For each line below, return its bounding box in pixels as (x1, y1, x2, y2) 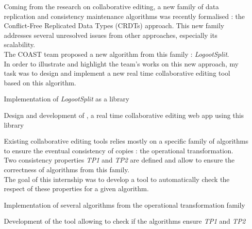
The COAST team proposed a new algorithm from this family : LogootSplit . (4, 49, 229, 59)
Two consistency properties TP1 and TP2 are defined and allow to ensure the (4, 155, 235, 165)
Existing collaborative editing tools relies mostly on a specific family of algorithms (4, 136, 249, 146)
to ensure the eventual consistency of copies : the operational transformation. (4, 145, 234, 155)
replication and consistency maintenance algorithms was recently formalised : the (4, 11, 245, 21)
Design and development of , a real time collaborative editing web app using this (4, 110, 244, 120)
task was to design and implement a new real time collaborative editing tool (4, 68, 230, 78)
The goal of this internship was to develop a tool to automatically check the (4, 174, 230, 184)
